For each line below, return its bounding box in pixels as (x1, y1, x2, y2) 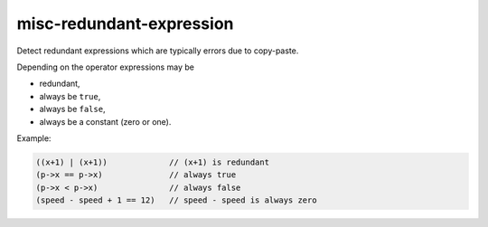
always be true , (39, 90, 101, 101)
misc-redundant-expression (16, 14, 234, 33)
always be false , (39, 104, 106, 115)
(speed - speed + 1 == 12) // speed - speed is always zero (35, 195, 317, 205)
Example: (16, 132, 52, 144)
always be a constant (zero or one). (39, 116, 172, 127)
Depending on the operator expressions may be (16, 61, 194, 72)
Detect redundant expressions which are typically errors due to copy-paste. (16, 45, 299, 56)
